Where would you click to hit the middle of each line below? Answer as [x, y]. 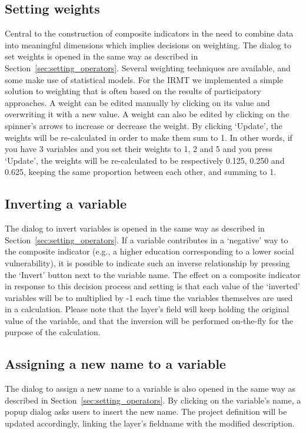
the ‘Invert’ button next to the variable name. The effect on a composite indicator [153, 274]
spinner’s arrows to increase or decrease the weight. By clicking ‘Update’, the [144, 125]
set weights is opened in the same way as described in [102, 56]
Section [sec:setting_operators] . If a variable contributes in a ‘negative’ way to [147, 239]
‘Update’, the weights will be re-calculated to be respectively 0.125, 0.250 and [145, 160]
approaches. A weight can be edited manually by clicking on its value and [137, 102]
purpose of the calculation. [53, 332]
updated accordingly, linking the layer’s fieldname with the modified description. [150, 423]
